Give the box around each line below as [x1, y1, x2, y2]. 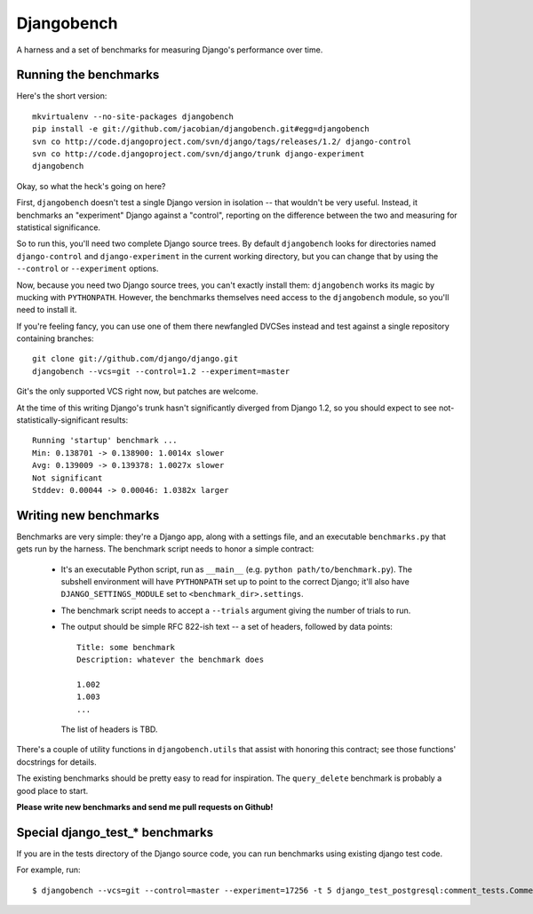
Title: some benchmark [76, 642, 176, 652]
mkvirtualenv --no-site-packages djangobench [32, 111, 235, 122]
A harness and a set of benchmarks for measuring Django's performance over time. [16, 44, 323, 55]
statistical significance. [16, 222, 101, 233]
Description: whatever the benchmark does [76, 655, 265, 665]
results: [100, 415, 129, 425]
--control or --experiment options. [16, 263, 159, 274]
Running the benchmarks [16, 68, 160, 83]
